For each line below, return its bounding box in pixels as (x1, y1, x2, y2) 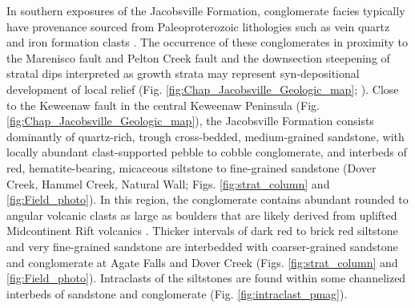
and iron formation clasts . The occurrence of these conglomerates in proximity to (6, 34, 409, 51)
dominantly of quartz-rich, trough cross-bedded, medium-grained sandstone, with (6, 128, 405, 144)
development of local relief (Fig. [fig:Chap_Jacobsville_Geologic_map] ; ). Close (6, 80, 399, 97)
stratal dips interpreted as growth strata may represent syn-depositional (6, 65, 360, 82)
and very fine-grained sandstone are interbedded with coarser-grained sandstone (6, 237, 398, 254)
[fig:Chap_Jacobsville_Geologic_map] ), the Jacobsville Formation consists (6, 112, 374, 129)
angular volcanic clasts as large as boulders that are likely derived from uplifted (6, 206, 397, 223)
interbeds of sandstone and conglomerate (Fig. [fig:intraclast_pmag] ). (6, 285, 348, 302)
